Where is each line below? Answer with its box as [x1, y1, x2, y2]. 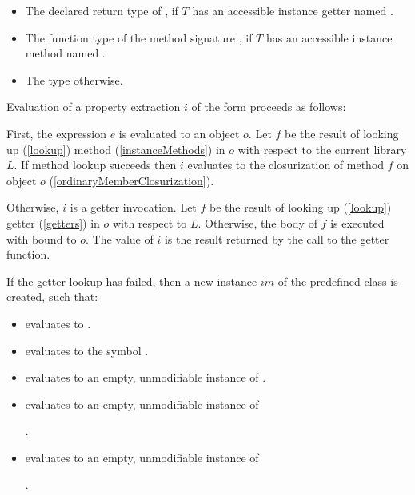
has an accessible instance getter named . [192, 2, 393, 18]
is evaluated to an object [118, 125, 240, 141]
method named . [25, 45, 106, 61]
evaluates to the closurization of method [187, 156, 385, 173]
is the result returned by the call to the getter [164, 230, 389, 247]
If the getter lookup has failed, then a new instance [6, 272, 257, 289]
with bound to [6, 230, 77, 247]
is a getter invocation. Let [70, 199, 197, 216]
